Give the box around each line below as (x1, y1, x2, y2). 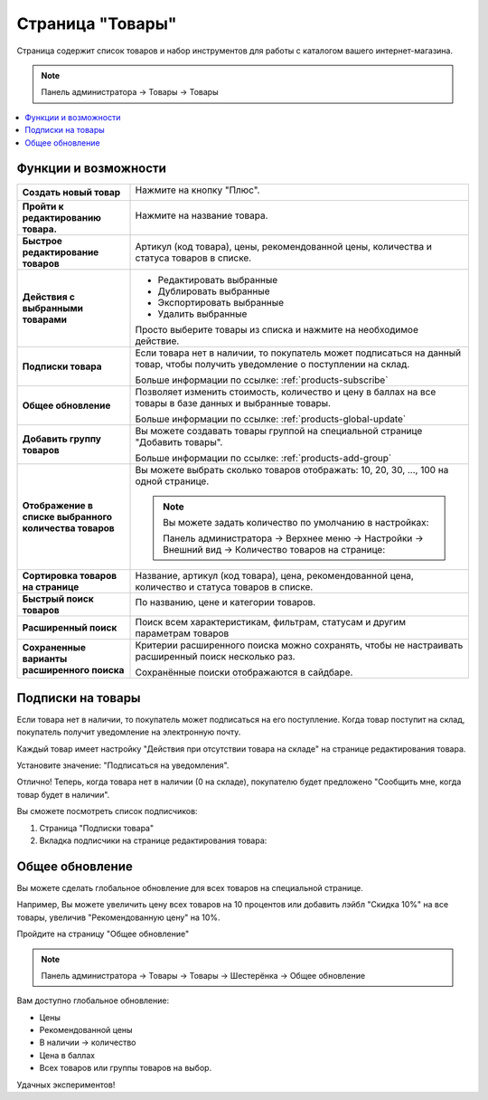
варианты (22, 652, 68, 665)
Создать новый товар (22, 186, 121, 199)
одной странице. (135, 475, 210, 488)
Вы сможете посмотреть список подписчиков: (16, 806, 198, 817)
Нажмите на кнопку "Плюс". (135, 184, 260, 196)
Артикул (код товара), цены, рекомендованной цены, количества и (135, 241, 433, 253)
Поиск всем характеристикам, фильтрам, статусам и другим (135, 616, 407, 629)
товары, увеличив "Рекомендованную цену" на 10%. (16, 912, 221, 923)
